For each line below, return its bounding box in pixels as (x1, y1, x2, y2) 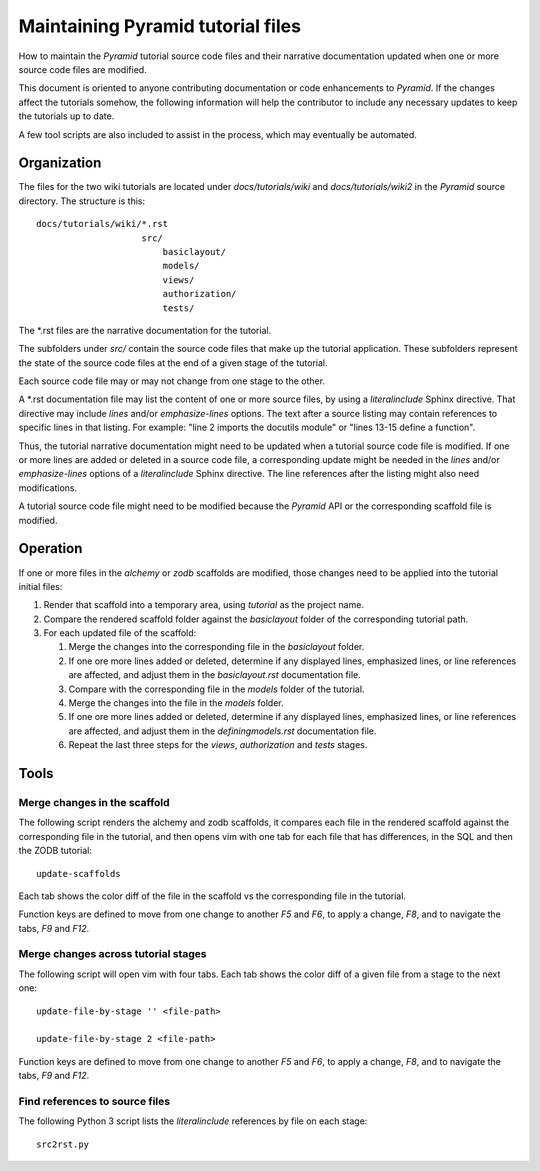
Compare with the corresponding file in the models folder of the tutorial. (68, 683, 365, 695)
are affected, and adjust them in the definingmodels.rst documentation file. (68, 725, 377, 737)
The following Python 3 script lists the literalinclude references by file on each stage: (18, 1115, 368, 1127)
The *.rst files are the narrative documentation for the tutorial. (18, 324, 272, 336)
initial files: (18, 580, 63, 592)
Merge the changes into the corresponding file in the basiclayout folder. (68, 641, 365, 653)
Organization (18, 155, 102, 172)
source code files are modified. (18, 63, 147, 75)
